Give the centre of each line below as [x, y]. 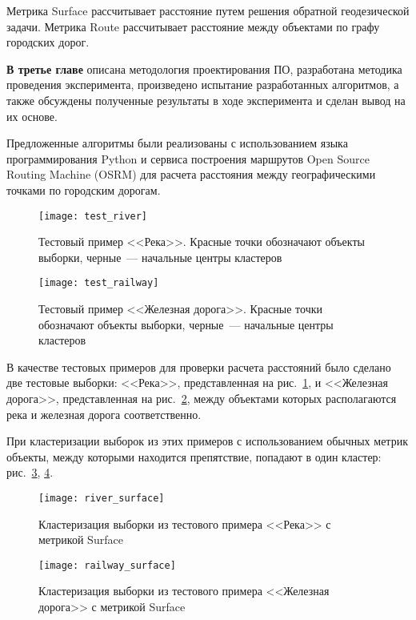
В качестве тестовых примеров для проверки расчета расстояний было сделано [199, 366]
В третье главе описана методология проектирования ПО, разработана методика [204, 68]
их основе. [32, 116]
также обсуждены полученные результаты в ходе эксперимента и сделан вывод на [206, 100]
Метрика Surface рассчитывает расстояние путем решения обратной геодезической [208, 10]
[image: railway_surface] [107, 565]
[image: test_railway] [99, 283]
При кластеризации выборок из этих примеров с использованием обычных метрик [207, 441]
